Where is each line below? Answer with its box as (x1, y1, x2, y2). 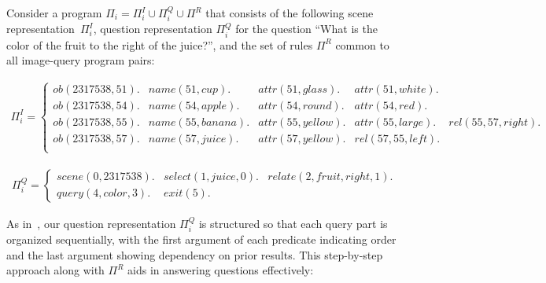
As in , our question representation (6, 215, 176, 231)
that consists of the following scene (205, 5, 374, 20)
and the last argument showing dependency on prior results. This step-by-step (6, 246, 383, 263)
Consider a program (6, 5, 102, 20)
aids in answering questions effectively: (127, 262, 314, 278)
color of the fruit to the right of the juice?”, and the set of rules (6, 36, 313, 53)
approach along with (6, 262, 105, 278)
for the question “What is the (235, 20, 378, 37)
